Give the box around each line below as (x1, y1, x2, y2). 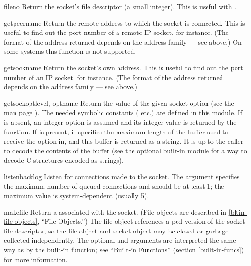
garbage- (205, 225, 231, 235)
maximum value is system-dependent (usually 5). (4, 190, 149, 200)
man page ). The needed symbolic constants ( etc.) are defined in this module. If (4, 107, 243, 117)
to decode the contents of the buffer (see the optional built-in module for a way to (4, 145, 247, 155)
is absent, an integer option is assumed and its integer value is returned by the (4, 116, 236, 127)
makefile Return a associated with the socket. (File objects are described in (4, 206, 227, 216)
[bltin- (228, 206, 247, 216)
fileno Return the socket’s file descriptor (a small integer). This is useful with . (4, 1, 236, 11)
